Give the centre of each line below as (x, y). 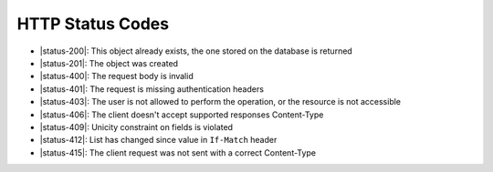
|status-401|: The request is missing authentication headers (152, 89)
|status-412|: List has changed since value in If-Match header (158, 140)
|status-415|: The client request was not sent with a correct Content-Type (178, 152)
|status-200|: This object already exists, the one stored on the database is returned (196, 51)
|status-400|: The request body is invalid (116, 76)
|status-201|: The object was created (109, 63)
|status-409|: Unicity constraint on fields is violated (136, 126)
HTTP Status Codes (93, 24)
